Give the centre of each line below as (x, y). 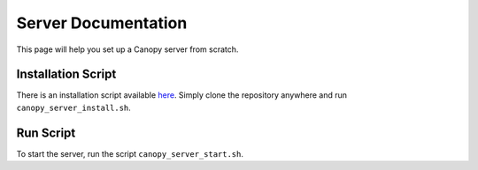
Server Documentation (102, 23)
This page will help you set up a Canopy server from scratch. (127, 49)
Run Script (46, 133)
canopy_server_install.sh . (74, 107)
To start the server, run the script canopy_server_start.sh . (130, 153)
